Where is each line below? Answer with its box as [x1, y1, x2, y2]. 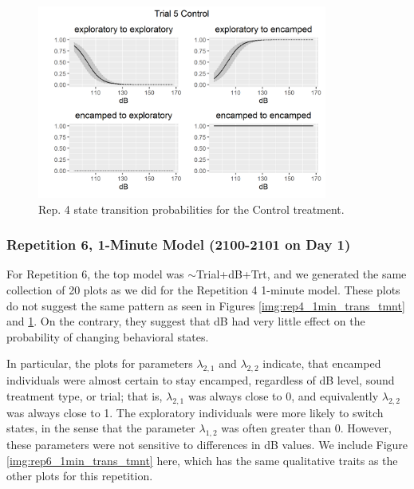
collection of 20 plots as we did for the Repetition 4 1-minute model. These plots [6, 282, 400, 298]
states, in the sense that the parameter [6, 420, 195, 436]
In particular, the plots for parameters [6, 355, 193, 372]
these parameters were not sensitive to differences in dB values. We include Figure [6, 436, 408, 452]
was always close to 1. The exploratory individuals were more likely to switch [6, 404, 384, 420]
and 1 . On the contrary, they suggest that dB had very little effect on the [6, 313, 365, 329]
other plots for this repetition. [6, 467, 153, 484]
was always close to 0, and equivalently [187, 387, 379, 404]
